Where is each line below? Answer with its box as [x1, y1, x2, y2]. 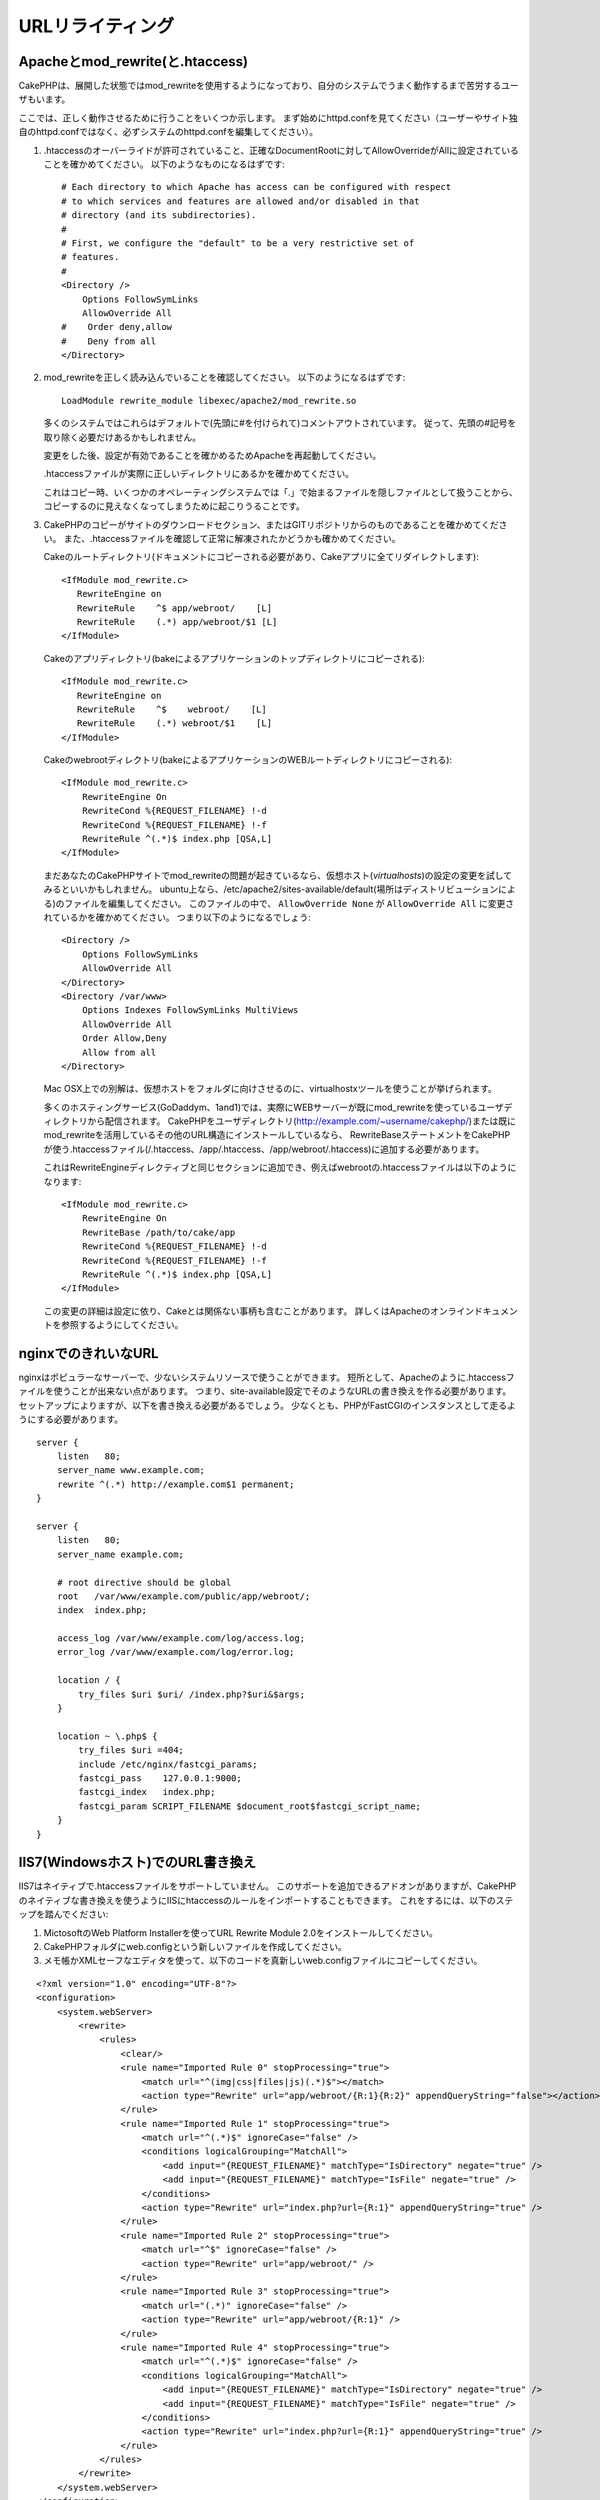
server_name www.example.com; [56, 1465, 205, 1476]
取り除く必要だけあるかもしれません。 [43, 431, 202, 443]
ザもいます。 [18, 93, 71, 105]
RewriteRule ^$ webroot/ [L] [76, 703, 267, 715]
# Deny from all [61, 335, 157, 347]
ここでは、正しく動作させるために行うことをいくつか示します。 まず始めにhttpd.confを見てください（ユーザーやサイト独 [18, 111, 519, 124]
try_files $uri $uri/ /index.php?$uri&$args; [78, 1688, 305, 1700]
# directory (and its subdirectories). [61, 210, 257, 221]
